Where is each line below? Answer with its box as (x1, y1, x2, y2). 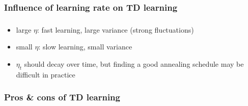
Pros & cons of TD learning (4, 91, 120, 103)
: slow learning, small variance (38, 41, 132, 52)
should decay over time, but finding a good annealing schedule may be (24, 58, 244, 69)
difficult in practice (16, 69, 75, 79)
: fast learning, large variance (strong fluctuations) (37, 24, 194, 35)
